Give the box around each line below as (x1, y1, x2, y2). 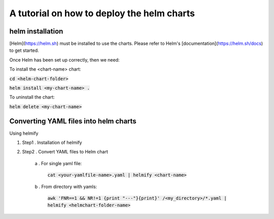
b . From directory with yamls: (35, 183, 97, 190)
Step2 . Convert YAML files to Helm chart (22, 149, 109, 155)
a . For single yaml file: (35, 160, 82, 166)
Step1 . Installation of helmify (22, 140, 82, 146)
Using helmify (9, 130, 39, 136)
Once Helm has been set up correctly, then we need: (9, 56, 120, 63)
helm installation (9, 27, 63, 36)
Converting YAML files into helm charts (9, 117, 136, 126)
